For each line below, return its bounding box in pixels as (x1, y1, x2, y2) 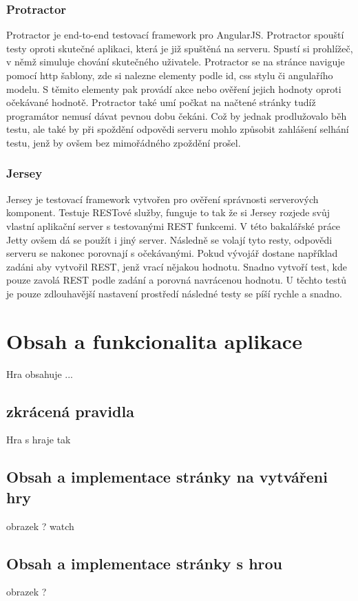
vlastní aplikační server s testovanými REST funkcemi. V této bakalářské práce (6, 218, 341, 233)
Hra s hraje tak (6, 432, 71, 447)
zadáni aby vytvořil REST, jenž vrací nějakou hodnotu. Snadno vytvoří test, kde (6, 259, 347, 273)
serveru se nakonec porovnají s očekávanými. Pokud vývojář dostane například (6, 246, 338, 260)
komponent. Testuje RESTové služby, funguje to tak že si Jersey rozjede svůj (6, 205, 330, 220)
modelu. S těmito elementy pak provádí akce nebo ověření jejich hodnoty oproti (6, 81, 341, 96)
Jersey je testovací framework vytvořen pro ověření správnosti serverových (6, 191, 319, 206)
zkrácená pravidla (6, 400, 134, 421)
